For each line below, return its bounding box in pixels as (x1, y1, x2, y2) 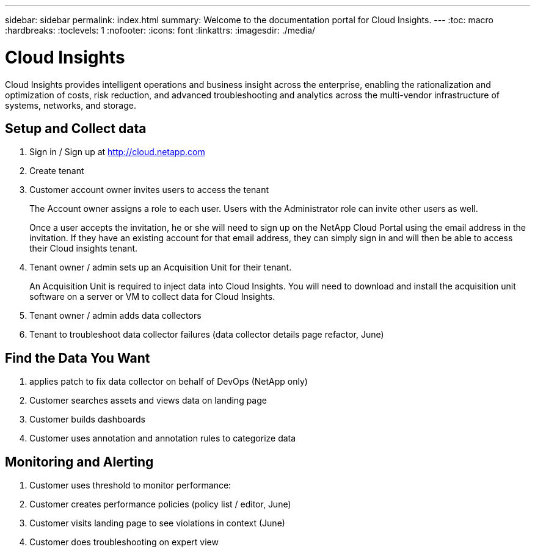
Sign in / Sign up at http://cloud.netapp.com (29, 147, 205, 158)
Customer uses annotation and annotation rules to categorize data (29, 433, 296, 444)
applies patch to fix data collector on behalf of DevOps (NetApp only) (29, 376, 308, 387)
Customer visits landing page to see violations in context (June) (29, 518, 285, 529)
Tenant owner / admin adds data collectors (29, 310, 202, 321)
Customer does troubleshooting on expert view (29, 537, 219, 548)
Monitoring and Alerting (5, 454, 154, 470)
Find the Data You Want (5, 350, 150, 366)
